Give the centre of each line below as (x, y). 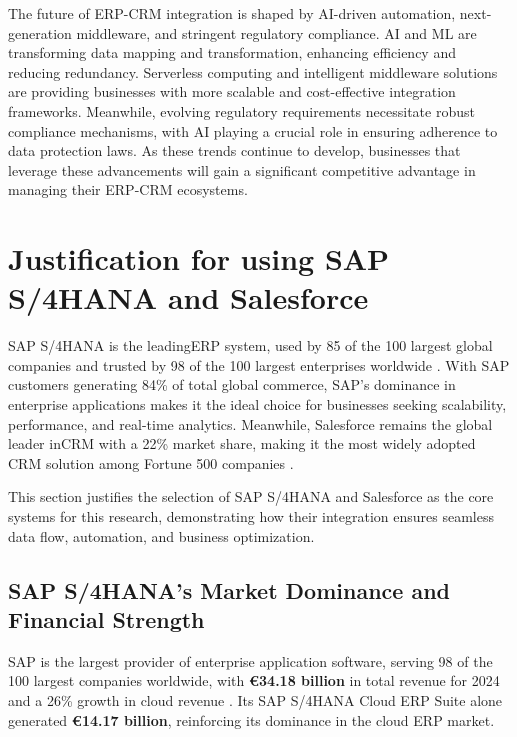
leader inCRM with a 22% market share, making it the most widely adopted (242, 443)
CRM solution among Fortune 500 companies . (151, 462)
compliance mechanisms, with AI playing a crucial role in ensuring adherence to (253, 130)
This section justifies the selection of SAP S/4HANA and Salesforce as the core (251, 496)
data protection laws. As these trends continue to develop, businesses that (234, 150)
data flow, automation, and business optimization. (161, 535)
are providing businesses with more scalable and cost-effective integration (232, 91)
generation (40, 32)
